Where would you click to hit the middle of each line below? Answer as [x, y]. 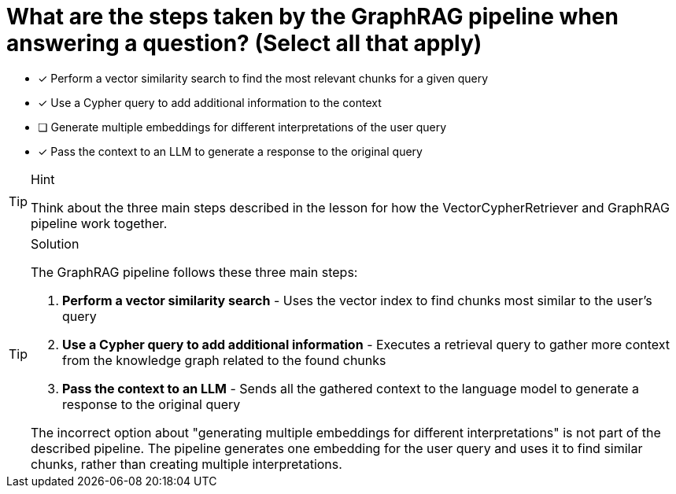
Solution [55, 243]
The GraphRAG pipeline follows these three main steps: [194, 272]
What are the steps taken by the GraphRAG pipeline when [312, 17]
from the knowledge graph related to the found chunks [224, 360]
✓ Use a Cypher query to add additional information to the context [210, 102]
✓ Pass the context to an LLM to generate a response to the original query [230, 151]
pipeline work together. [99, 223]
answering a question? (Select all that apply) [244, 43]
